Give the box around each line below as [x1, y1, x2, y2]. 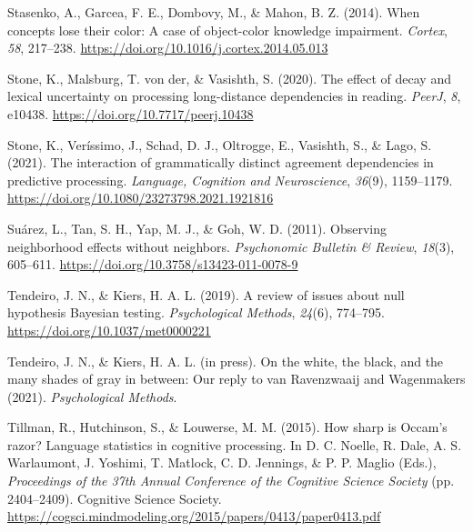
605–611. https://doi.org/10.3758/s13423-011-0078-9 [7, 255, 298, 274]
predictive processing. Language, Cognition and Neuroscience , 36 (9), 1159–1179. [7, 170, 453, 189]
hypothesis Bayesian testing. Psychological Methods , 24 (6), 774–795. [7, 303, 385, 322]
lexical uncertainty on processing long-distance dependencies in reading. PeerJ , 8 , [7, 86, 461, 105]
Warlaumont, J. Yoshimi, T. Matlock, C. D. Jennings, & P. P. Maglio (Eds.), [7, 453, 437, 472]
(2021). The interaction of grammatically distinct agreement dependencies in [7, 153, 434, 172]
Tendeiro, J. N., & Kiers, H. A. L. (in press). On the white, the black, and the [7, 351, 444, 370]
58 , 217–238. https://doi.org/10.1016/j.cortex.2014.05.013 [7, 38, 328, 57]
